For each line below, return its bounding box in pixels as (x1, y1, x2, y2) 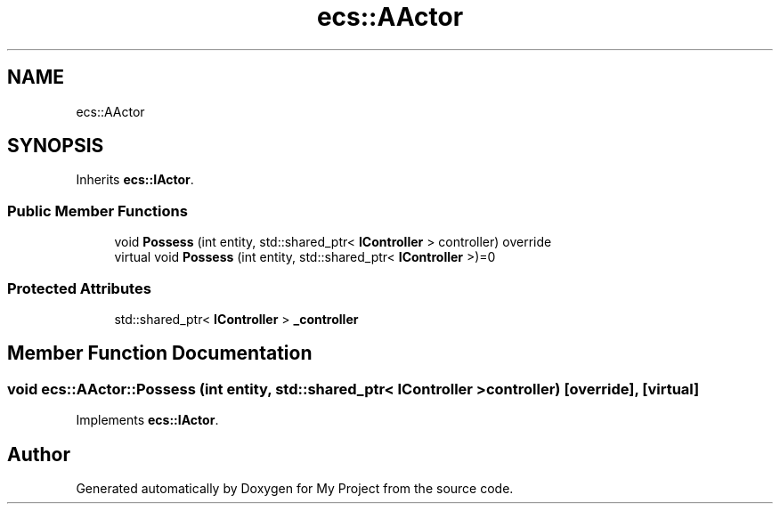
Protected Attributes (7, 279, 151, 297)
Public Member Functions (7, 201, 188, 220)
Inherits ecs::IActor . (76, 172, 194, 188)
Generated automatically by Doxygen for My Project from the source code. (76, 481, 514, 496)
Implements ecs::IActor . (76, 412, 219, 428)
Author (7, 442, 70, 466)
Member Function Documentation (7, 342, 313, 365)
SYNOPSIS (7, 134, 104, 158)
